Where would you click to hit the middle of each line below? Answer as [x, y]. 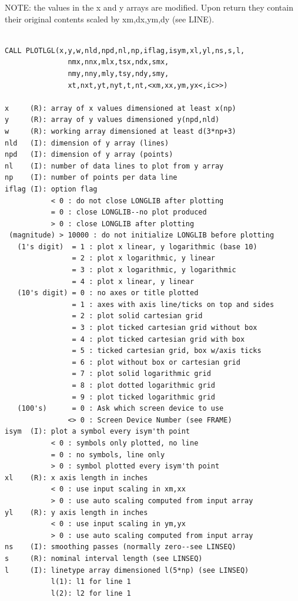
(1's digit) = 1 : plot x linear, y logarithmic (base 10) [137, 247]
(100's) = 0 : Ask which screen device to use [120, 409]
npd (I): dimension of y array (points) [89, 155]
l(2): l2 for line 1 [91, 593]
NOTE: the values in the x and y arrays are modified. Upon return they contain [149, 7]
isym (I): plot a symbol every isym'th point [97, 432]
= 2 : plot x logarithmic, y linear [143, 258]
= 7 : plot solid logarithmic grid [141, 374]
